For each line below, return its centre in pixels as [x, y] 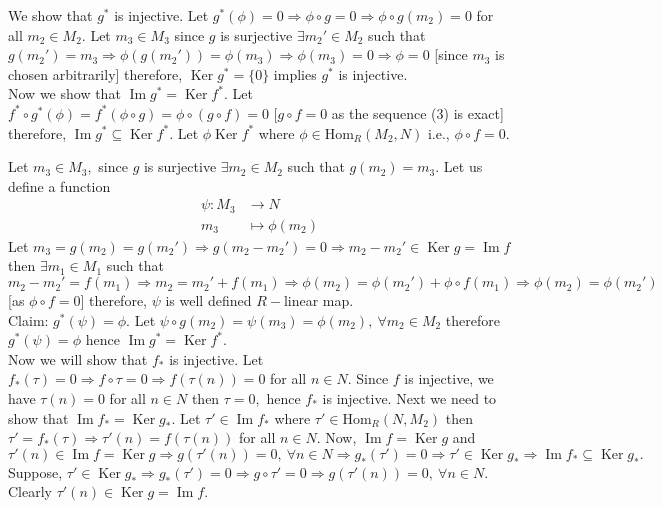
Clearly [30, 491]
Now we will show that [78, 358]
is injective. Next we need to [409, 398]
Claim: [28, 319]
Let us [463, 166]
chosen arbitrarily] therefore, [95, 73]
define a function [59, 185]
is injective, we [449, 378]
